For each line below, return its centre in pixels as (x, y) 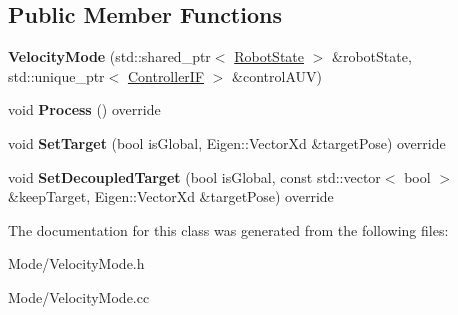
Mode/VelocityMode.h (76, 263)
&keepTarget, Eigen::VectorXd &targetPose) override (171, 196)
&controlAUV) (277, 75)
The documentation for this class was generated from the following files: (228, 229)
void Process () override (84, 109)
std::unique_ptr (56, 75)
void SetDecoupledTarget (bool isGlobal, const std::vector (194, 176)
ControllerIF (166, 75)
